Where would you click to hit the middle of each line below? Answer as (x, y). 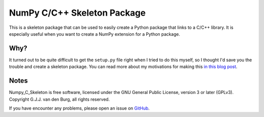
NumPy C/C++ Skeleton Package (77, 13)
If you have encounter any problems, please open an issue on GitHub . (79, 108)
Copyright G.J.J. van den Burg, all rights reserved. (59, 99)
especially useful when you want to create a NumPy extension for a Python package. (95, 34)
